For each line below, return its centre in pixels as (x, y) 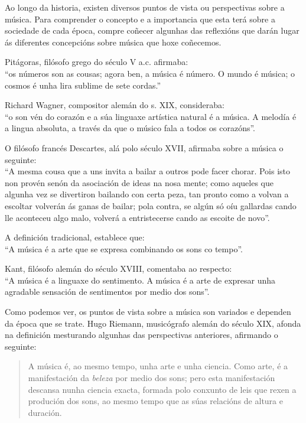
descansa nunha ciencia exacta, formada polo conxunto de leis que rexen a (162, 389)
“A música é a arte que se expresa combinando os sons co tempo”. (124, 248)
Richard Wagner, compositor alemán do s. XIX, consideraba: (115, 105)
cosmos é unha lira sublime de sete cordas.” (83, 85)
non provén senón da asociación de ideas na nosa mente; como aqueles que (139, 182)
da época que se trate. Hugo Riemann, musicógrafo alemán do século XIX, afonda (153, 323)
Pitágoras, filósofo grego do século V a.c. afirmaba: (97, 62)
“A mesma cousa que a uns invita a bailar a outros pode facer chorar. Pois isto (148, 171)
